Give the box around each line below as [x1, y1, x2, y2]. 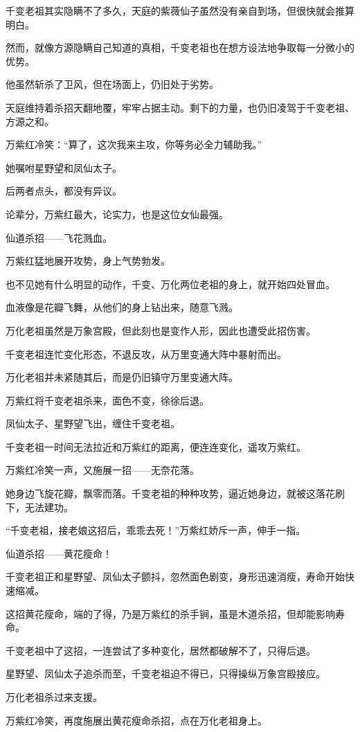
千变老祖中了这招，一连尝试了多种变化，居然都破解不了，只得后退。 [6, 643, 316, 657]
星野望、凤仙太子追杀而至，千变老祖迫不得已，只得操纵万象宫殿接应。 [6, 666, 325, 681]
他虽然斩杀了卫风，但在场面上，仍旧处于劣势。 [6, 77, 219, 91]
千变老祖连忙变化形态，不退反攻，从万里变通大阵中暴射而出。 [6, 346, 287, 361]
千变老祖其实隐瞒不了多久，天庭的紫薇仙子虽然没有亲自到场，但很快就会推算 [6, 3, 354, 17]
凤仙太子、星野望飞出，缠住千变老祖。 [6, 416, 180, 431]
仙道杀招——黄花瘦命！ [6, 546, 112, 560]
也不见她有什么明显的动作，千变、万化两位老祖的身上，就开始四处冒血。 [6, 276, 335, 291]
